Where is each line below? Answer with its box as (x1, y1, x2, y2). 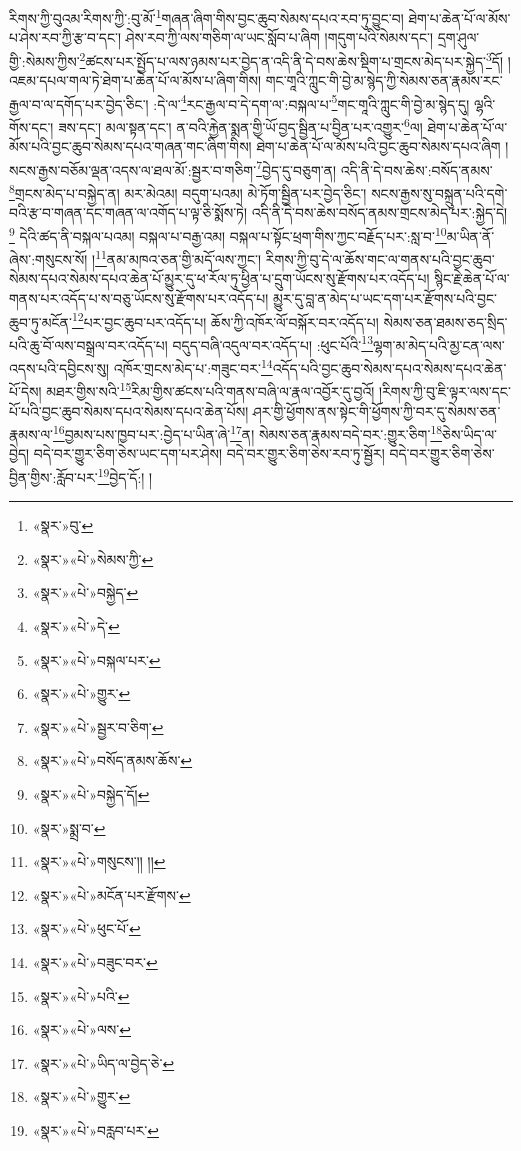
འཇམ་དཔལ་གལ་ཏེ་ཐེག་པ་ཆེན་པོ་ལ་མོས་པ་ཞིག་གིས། (9, 70, 262, 91)
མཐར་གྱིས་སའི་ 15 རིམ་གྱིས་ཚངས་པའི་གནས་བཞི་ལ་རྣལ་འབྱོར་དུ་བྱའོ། (46, 378, 375, 401)
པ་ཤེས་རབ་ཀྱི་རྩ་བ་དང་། (9, 27, 122, 48)
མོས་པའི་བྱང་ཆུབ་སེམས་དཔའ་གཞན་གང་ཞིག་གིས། (9, 136, 252, 157)
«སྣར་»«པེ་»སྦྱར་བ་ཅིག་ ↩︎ (32, 716, 164, 737)
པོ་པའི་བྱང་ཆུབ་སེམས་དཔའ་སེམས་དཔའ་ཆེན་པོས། (9, 400, 249, 421)
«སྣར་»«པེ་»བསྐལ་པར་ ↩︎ (32, 649, 161, 670)
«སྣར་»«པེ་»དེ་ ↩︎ (32, 616, 120, 637)
